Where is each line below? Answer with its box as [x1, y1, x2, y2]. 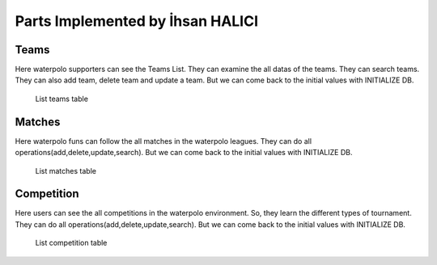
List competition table [35, 238, 108, 248]
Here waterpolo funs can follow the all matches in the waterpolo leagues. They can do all [15, 136, 312, 145]
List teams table [35, 94, 89, 103]
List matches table [35, 166, 97, 175]
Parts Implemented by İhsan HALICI [15, 12, 259, 30]
